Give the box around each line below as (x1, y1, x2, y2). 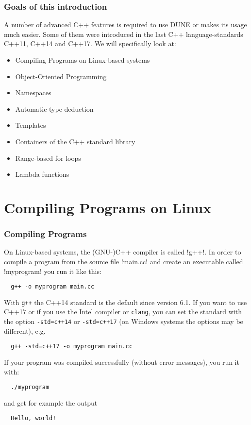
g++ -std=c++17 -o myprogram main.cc (11, 343, 133, 350)
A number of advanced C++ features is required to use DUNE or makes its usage (4, 19, 247, 30)
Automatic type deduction (15, 103, 94, 114)
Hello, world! (11, 415, 56, 422)
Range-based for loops (15, 153, 81, 163)
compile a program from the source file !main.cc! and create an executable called (4, 256, 243, 266)
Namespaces (15, 87, 51, 98)
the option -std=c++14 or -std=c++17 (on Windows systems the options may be (4, 316, 243, 326)
